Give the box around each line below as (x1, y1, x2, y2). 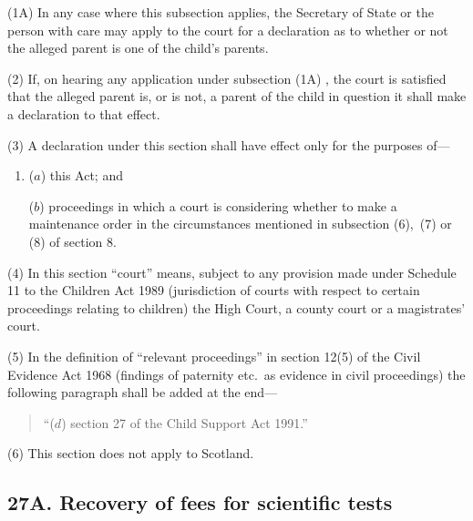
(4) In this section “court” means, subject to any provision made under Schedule (7, 262, 457, 281)
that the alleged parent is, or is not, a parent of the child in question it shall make (7, 87, 467, 106)
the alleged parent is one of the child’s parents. (7, 38, 269, 57)
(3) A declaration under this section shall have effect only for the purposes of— (7, 135, 450, 154)
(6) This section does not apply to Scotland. (7, 444, 254, 463)
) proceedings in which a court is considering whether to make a (39, 196, 397, 215)
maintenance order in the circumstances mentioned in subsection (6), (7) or (28, 214, 452, 233)
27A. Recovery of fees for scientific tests (7, 488, 393, 516)
